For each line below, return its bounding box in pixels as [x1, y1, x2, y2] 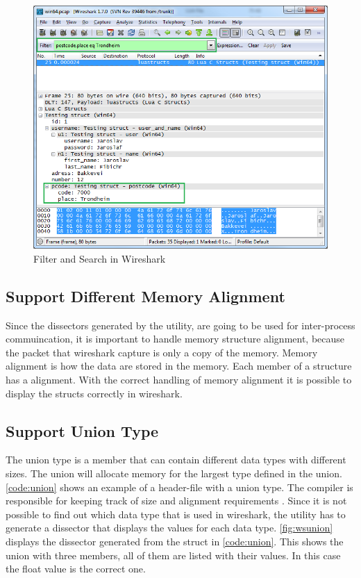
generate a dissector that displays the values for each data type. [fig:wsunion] [6, 520, 333, 535]
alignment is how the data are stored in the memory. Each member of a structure [6, 358, 352, 373]
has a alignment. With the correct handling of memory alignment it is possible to [6, 372, 352, 386]
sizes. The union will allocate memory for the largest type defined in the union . [6, 465, 342, 480]
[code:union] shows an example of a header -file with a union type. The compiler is [6, 479, 353, 494]
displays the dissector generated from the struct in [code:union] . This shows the [6, 534, 344, 548]
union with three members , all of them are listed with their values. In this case [6, 547, 341, 562]
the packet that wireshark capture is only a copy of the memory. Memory [6, 345, 318, 359]
